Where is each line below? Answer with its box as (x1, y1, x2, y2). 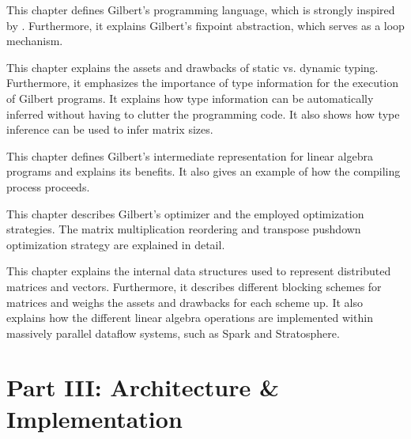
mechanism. (6, 32, 63, 49)
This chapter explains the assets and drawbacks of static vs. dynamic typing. (6, 59, 379, 75)
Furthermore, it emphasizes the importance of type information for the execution (6, 74, 399, 91)
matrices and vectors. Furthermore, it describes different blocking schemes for (6, 278, 382, 294)
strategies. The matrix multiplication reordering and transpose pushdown (6, 221, 361, 237)
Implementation (6, 402, 183, 434)
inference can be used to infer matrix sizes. (6, 121, 213, 138)
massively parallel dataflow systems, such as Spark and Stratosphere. (6, 324, 340, 341)
